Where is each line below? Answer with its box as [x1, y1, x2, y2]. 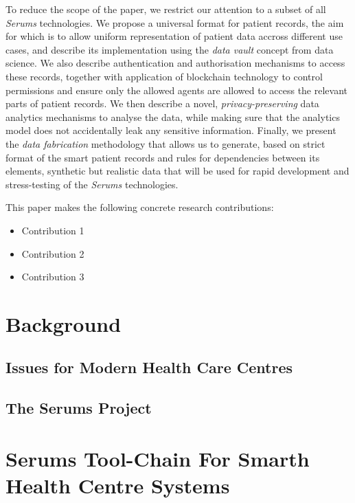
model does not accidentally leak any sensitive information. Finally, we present [5, 123, 336, 137]
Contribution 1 [21, 223, 84, 237]
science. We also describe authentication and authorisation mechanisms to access [5, 56, 345, 70]
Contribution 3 [21, 269, 84, 284]
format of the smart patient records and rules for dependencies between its [5, 150, 320, 164]
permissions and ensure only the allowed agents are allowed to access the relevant [5, 82, 348, 97]
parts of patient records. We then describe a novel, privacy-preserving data [5, 96, 319, 111]
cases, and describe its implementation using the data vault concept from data [5, 42, 334, 56]
